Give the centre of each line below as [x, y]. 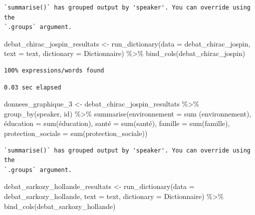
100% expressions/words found [54, 70]
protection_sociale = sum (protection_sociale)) [76, 133]
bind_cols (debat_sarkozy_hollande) [60, 206]
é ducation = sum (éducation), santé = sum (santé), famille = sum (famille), [117, 123]
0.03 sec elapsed [33, 87]
